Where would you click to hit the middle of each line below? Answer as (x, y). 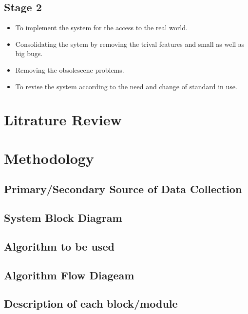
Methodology (49, 158)
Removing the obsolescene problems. (70, 69)
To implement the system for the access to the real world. (101, 28)
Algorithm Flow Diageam (69, 275)
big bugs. (29, 53)
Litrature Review (63, 120)
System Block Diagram (63, 218)
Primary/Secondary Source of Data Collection (123, 189)
